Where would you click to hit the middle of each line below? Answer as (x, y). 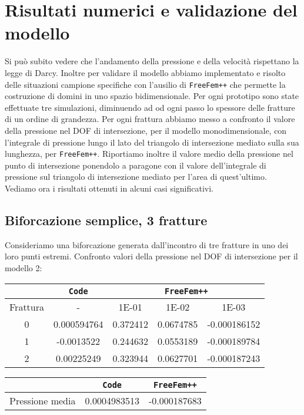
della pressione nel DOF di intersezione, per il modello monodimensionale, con (146, 130)
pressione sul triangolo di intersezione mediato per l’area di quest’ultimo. (136, 177)
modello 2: (24, 267)
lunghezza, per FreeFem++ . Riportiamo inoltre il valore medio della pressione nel (149, 154)
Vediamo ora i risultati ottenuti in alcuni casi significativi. (109, 188)
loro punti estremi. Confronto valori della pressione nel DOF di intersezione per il (151, 256)
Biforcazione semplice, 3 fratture (106, 220)
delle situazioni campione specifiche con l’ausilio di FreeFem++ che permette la (145, 84)
